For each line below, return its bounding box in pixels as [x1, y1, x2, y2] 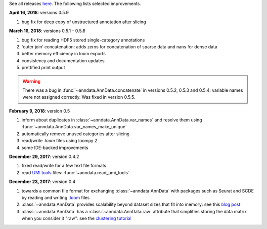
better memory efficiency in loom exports [21, 51, 106, 57]
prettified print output [21, 65, 65, 71]
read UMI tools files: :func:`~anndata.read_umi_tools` [21, 169, 130, 175]
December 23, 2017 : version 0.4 [9, 179, 76, 185]
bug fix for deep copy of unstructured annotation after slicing [21, 19, 146, 25]
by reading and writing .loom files [21, 194, 90, 200]
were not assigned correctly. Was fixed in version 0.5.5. [22, 94, 135, 100]
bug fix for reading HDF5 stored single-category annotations [21, 37, 145, 43]
